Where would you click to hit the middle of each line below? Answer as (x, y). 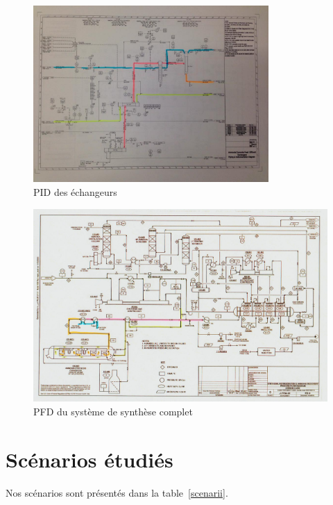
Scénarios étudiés (89, 459)
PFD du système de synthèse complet (113, 411)
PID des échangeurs (75, 191)
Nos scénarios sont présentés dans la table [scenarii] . (117, 492)
